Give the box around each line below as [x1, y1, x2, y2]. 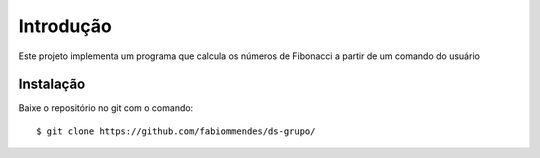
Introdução [18, 15, 112, 37]
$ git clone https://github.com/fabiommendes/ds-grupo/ [36, 125, 316, 137]
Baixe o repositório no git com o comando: [18, 102, 194, 114]
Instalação [18, 76, 86, 93]
